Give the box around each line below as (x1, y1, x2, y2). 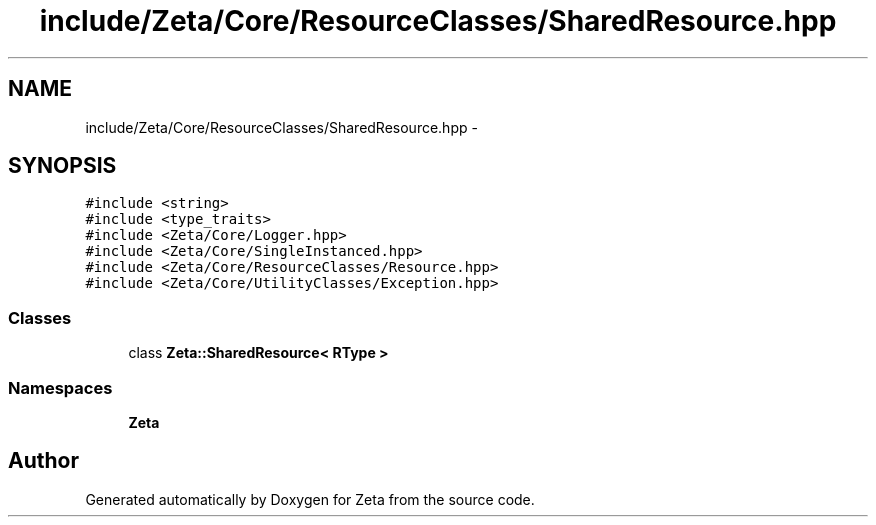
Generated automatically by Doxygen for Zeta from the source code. (85, 490, 535, 508)
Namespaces (8, 377, 113, 398)
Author (8, 448, 79, 474)
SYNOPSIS (8, 153, 117, 179)
